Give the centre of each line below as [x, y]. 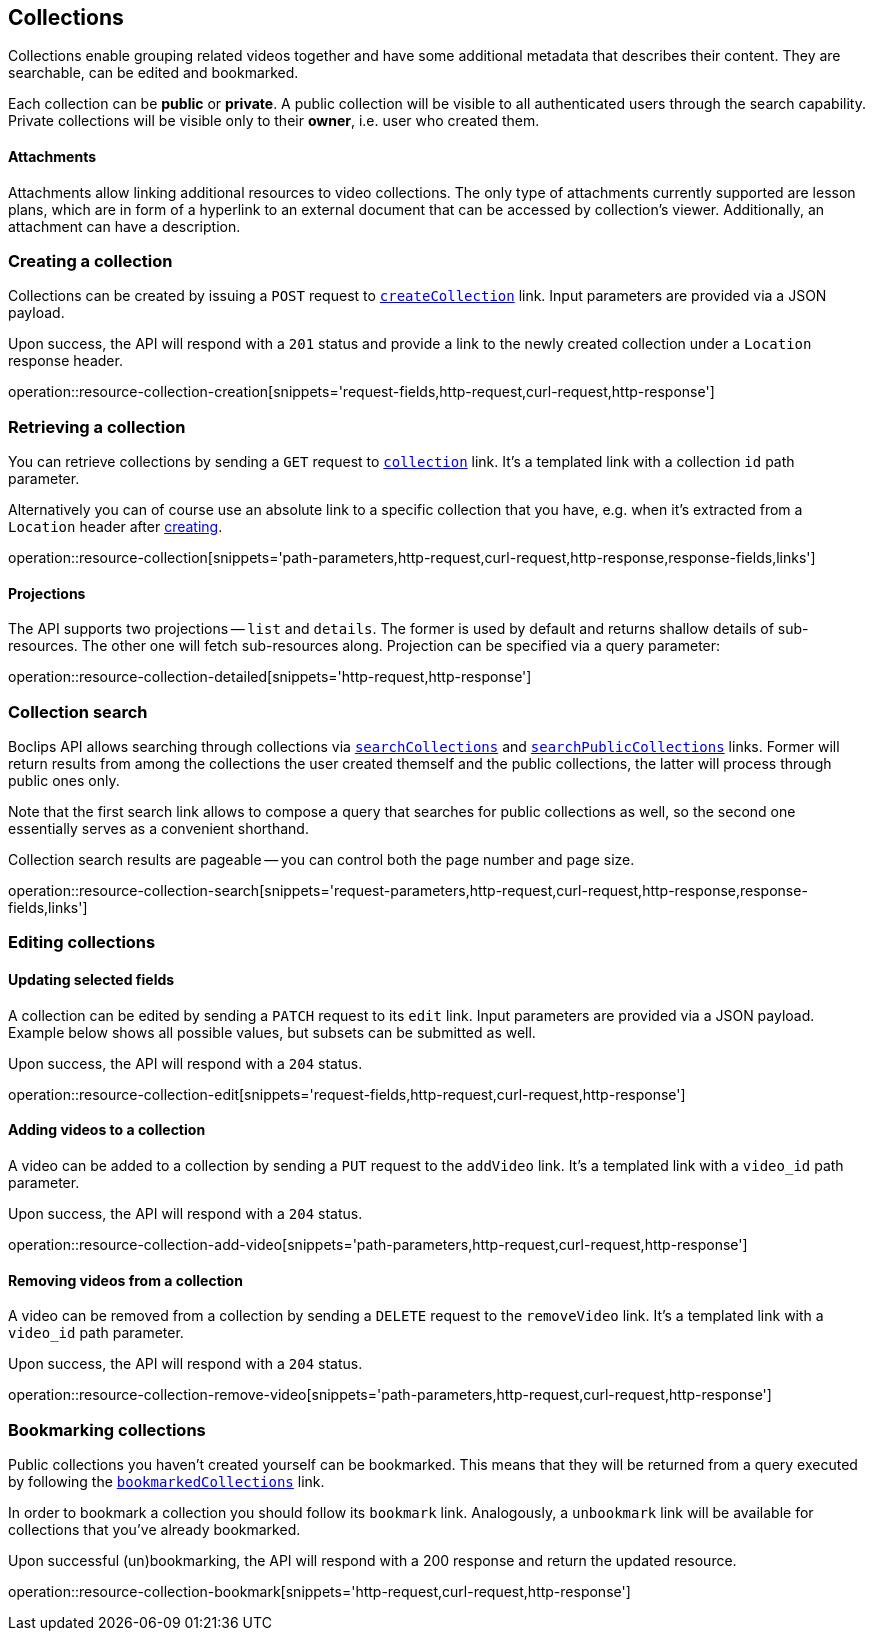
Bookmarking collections [107, 1429]
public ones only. [64, 781]
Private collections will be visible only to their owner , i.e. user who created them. [274, 121]
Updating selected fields [91, 980]
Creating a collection [90, 261]
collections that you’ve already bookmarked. [154, 1529]
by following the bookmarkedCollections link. [166, 1481]
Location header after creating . [115, 527]
